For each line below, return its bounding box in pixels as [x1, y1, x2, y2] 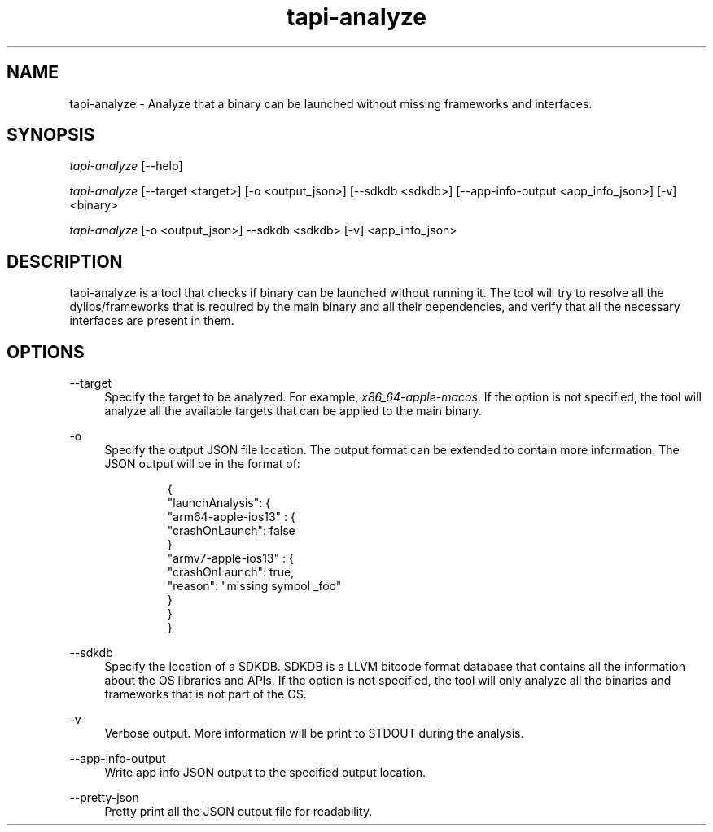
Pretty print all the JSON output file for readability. [104, 804, 373, 819]
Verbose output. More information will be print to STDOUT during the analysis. [104, 726, 524, 741]
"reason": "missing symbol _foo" [167, 579, 342, 593]
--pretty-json [69, 790, 139, 805]
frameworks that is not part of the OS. [104, 687, 307, 702]
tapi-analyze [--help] [69, 159, 183, 173]
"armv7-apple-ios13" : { [167, 551, 294, 566]
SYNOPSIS [7, 125, 95, 146]
